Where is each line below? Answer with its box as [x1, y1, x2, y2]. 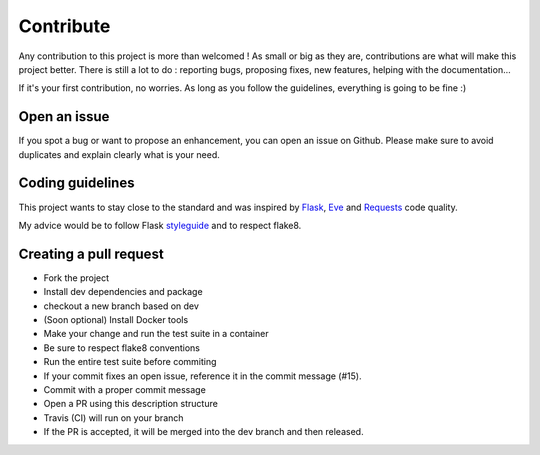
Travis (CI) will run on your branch [43, 411, 184, 424]
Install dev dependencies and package [43, 286, 204, 298]
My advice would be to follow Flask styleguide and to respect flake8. [18, 219, 302, 231]
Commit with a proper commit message [43, 383, 207, 395]
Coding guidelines [18, 175, 135, 192]
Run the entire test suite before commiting [43, 356, 217, 368]
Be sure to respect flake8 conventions [43, 341, 200, 354]
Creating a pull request [18, 245, 164, 262]
